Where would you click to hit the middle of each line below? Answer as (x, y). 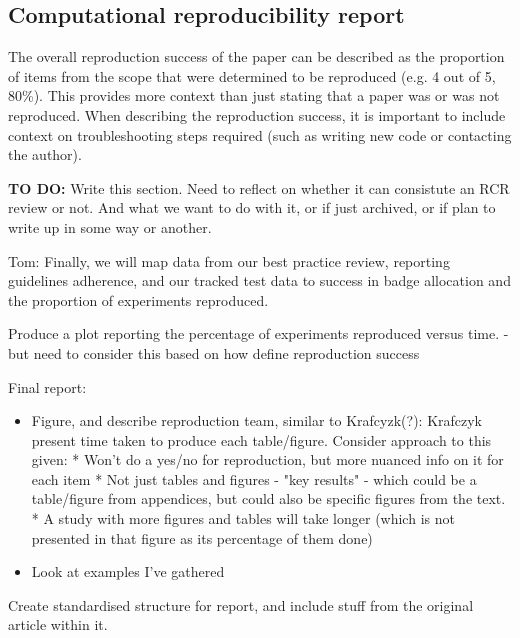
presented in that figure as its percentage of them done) (202, 537)
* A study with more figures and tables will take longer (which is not (243, 518)
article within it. (58, 624)
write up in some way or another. (110, 226)
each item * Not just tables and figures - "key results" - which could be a (254, 478)
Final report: (47, 386)
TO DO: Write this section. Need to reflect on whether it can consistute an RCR (259, 187)
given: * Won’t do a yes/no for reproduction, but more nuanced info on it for (267, 459)
